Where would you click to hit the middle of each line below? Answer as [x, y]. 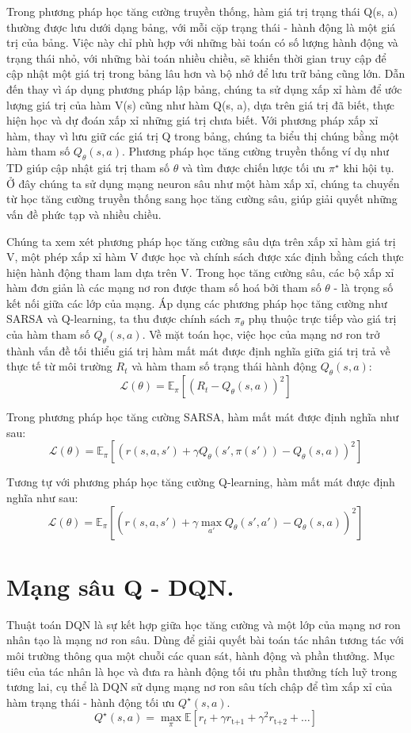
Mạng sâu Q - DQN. [120, 586]
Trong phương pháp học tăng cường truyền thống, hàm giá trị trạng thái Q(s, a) [202, 11]
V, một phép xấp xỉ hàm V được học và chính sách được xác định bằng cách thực [205, 257]
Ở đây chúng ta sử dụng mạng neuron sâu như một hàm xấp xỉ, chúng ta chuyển [203, 183]
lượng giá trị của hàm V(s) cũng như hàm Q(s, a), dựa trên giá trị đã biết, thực [200, 104]
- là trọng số [363, 288]
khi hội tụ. [369, 168]
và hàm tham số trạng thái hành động [224, 366]
